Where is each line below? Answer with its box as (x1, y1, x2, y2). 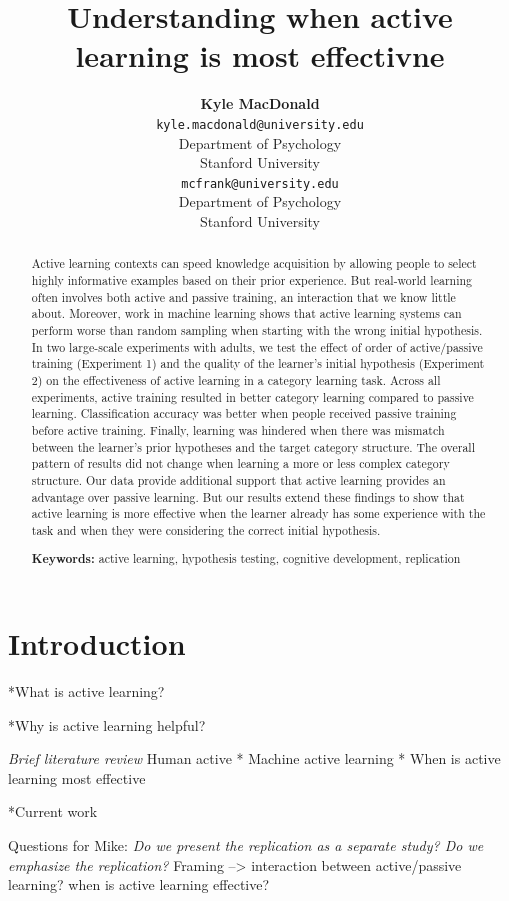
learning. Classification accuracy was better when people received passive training (31, 405, 457, 422)
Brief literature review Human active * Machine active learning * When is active (8, 748, 501, 769)
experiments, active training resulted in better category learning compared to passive (31, 388, 474, 405)
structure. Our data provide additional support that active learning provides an (31, 471, 446, 488)
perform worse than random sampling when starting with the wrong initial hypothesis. (31, 322, 483, 339)
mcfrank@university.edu (181, 176, 339, 191)
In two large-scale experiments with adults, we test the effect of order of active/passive (31, 338, 483, 355)
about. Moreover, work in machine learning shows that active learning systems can (31, 305, 462, 322)
